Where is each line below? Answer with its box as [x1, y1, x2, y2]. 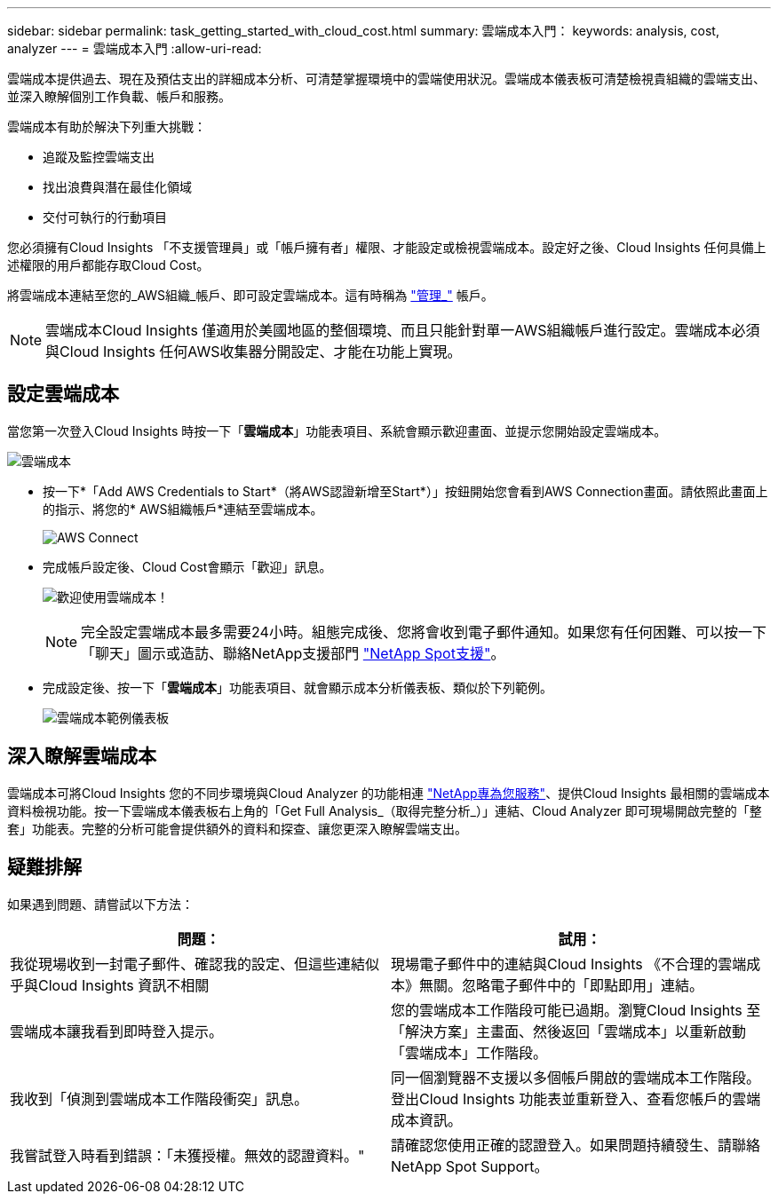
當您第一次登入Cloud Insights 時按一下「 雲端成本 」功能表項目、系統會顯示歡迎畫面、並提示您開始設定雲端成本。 [7, 423, 667, 439]
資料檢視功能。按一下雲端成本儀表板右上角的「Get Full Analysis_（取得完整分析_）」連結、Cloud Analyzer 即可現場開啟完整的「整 [7, 802, 762, 818]
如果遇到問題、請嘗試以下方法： [7, 896, 194, 912]
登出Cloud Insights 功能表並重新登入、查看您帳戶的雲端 [391, 1089, 761, 1108]
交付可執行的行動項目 [43, 209, 167, 225]
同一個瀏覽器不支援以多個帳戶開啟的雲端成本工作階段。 [391, 1068, 761, 1086]
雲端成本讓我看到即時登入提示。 [10, 1022, 224, 1040]
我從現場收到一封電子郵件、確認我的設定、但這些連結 [10, 954, 366, 973]
